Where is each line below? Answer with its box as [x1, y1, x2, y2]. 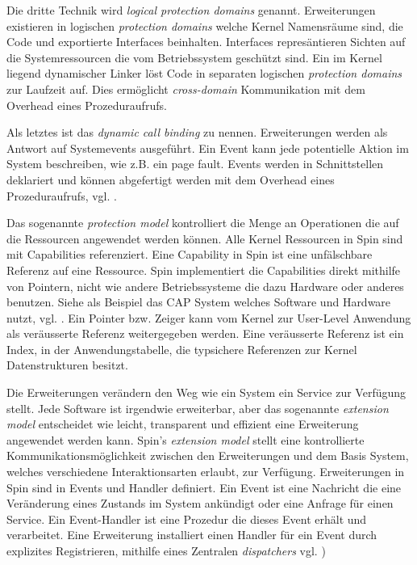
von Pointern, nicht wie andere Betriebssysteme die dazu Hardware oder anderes [6, 277, 404, 294]
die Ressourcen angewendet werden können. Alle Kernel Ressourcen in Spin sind [6, 230, 403, 247]
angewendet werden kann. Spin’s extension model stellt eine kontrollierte [6, 431, 365, 448]
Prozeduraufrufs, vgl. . [6, 187, 117, 204]
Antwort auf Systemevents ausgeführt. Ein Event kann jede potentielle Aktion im [6, 139, 409, 156]
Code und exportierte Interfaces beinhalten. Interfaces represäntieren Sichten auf [6, 33, 406, 50]
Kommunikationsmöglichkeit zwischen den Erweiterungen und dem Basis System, [6, 447, 409, 464]
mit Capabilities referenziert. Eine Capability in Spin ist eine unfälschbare [6, 246, 373, 263]
